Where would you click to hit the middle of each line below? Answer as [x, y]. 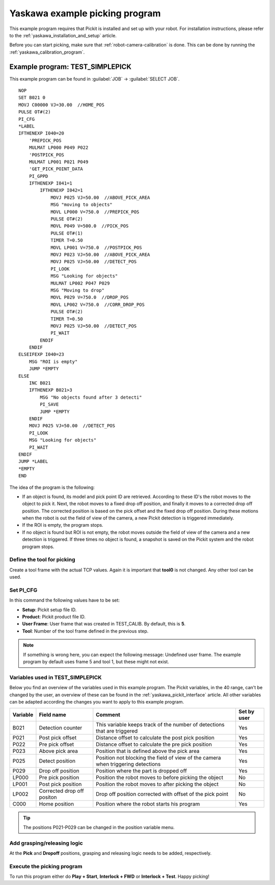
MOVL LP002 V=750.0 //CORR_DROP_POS [98, 304]
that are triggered [117, 731]
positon [48, 797]
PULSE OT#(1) [67, 233]
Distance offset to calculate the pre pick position [154, 744]
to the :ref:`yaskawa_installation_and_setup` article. [63, 35]
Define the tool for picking [43, 560]
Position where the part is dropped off [141, 771]
